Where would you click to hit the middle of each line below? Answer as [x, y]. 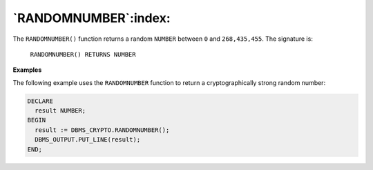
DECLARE [40, 101]
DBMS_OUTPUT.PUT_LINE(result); [88, 140]
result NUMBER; [60, 111]
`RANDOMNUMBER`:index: [92, 18]
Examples [27, 70]
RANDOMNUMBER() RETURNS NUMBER [83, 54]
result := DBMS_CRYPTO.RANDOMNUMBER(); [102, 130]
